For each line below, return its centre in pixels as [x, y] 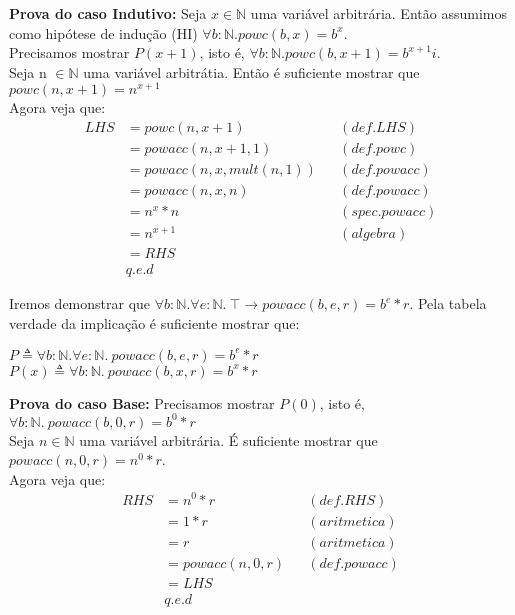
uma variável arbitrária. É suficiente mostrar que [228, 439]
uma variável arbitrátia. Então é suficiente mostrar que [251, 71]
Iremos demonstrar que [80, 303]
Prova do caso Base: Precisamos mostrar [142, 402]
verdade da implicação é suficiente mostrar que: [154, 322]
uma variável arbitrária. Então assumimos [378, 13]
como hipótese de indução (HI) [103, 32]
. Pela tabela [448, 303]
